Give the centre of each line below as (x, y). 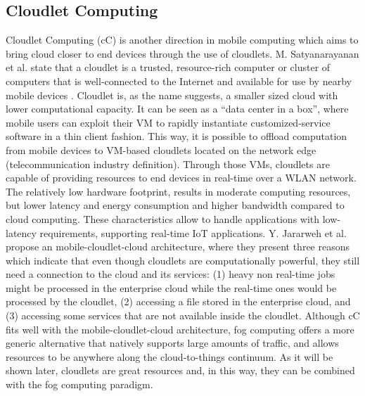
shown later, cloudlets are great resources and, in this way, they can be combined (180, 370)
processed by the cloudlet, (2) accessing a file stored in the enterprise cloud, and (178, 301)
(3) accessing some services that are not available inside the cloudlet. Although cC (183, 315)
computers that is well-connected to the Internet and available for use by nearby (179, 81)
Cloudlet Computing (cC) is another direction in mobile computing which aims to (182, 40)
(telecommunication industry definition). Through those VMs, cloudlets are (168, 164)
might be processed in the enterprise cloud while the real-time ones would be (171, 287)
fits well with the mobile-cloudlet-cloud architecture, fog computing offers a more (180, 329)
